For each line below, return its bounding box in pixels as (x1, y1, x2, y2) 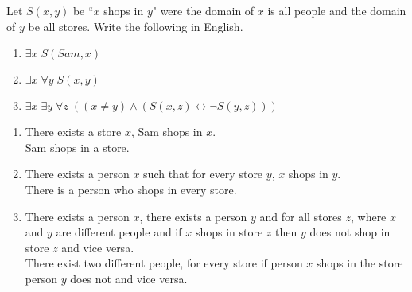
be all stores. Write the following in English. (28, 18, 243, 34)
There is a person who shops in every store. (25, 181, 237, 197)
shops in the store (317, 255, 403, 271)
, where (350, 208, 387, 224)
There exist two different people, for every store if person (25, 255, 303, 271)
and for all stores (259, 208, 342, 224)
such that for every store (143, 165, 263, 182)
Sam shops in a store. (25, 138, 130, 155)
